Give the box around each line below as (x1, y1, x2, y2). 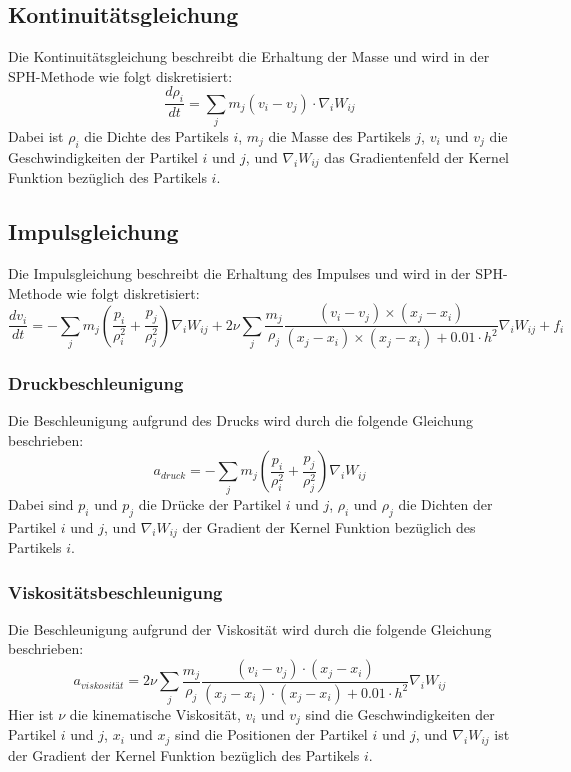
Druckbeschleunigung (8, 370, 184, 395)
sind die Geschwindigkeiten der (305, 703, 495, 724)
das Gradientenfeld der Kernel (324, 146, 509, 167)
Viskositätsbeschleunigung (8, 579, 223, 604)
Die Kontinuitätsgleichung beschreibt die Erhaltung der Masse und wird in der (8, 46, 490, 67)
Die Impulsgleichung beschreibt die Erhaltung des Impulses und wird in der (8, 263, 471, 283)
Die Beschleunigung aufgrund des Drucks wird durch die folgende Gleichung (8, 410, 474, 431)
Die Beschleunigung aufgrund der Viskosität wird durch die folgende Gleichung (8, 618, 492, 639)
